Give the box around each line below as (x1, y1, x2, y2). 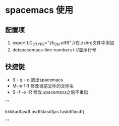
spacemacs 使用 (5, 4, 73, 16)
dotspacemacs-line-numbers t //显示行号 (12, 46, 97, 52)
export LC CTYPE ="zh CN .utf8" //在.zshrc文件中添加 (12, 40, 115, 47)
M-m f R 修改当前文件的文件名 (12, 83, 74, 89)
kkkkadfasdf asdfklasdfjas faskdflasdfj (5, 108, 84, 114)
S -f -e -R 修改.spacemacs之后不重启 (12, 89, 88, 95)
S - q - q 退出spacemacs (12, 77, 63, 83)
